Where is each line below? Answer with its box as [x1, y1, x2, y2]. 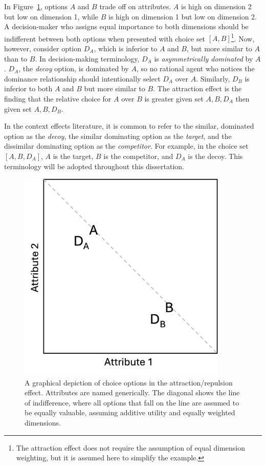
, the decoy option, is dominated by [18, 63, 129, 74]
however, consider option [4, 43, 82, 54]
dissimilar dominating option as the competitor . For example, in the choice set [4, 140, 249, 151]
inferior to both [4, 83, 53, 94]
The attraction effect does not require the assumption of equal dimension [16, 442, 246, 453]
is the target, [53, 150, 94, 161]
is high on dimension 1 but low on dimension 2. [108, 11, 257, 22]
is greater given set [144, 93, 204, 104]
